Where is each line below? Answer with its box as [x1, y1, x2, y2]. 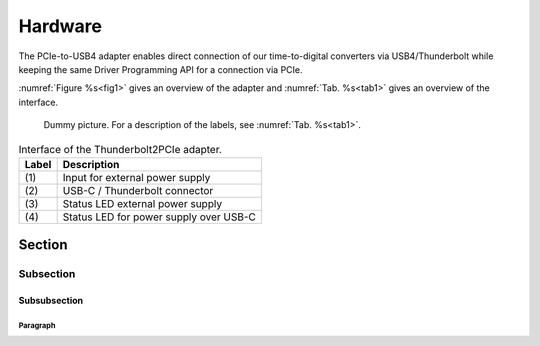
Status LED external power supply [62, 196, 223, 210]
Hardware [18, 15, 102, 37]
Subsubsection [18, 295, 84, 307]
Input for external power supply [62, 170, 211, 184]
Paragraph [18, 320, 56, 330]
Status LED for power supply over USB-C [62, 210, 257, 224]
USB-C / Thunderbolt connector [62, 183, 214, 197]
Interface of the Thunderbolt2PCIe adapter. [18, 142, 222, 156]
